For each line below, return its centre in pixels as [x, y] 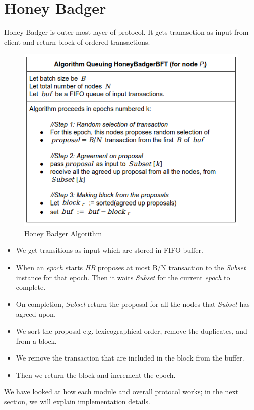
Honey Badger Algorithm [63, 233]
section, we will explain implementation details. [77, 401]
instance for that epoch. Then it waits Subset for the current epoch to [123, 277]
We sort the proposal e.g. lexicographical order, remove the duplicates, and [132, 330]
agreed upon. [36, 314]
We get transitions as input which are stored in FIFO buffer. [109, 250]
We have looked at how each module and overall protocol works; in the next [121, 392]
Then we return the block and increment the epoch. [96, 374]
